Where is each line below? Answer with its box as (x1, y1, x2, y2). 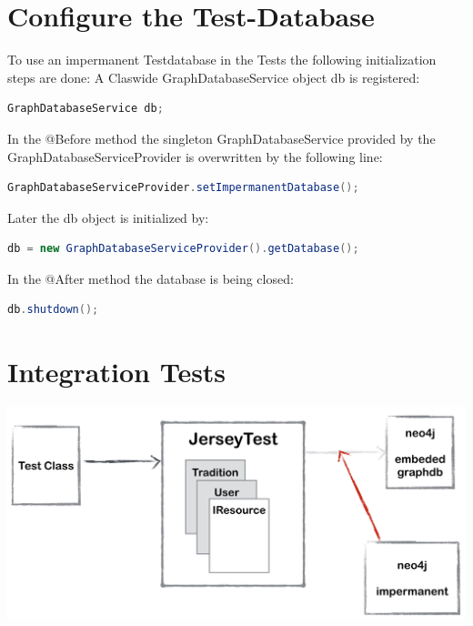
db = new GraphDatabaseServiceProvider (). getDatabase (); (7, 242, 359, 256)
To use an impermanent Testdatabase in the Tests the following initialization (7, 50, 437, 69)
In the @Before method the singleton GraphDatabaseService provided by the (7, 128, 436, 147)
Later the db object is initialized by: (7, 207, 209, 227)
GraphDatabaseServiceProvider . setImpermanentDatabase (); (7, 181, 359, 195)
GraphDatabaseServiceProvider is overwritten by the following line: (7, 146, 383, 166)
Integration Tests (7, 353, 226, 390)
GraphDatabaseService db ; (7, 102, 164, 116)
